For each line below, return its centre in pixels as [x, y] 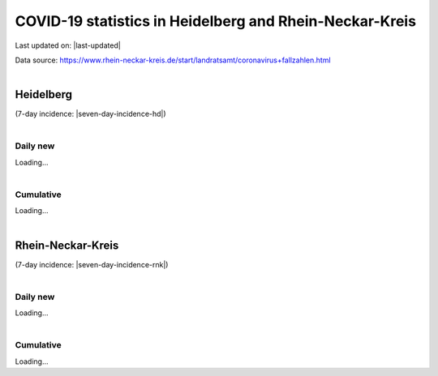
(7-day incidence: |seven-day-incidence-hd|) [90, 114]
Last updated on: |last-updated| [68, 45]
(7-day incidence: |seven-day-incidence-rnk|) [92, 264]
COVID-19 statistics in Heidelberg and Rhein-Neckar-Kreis [216, 21]
